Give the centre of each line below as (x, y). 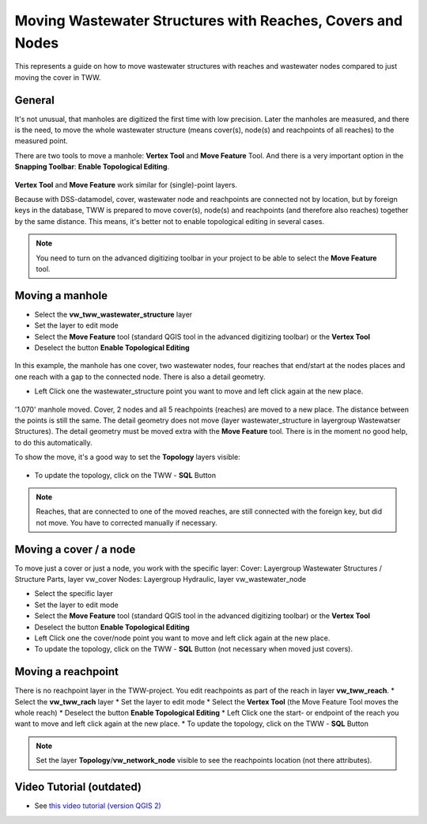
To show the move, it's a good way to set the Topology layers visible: (127, 457)
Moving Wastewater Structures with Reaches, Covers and (209, 21)
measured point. (42, 141)
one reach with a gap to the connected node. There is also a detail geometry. (140, 377)
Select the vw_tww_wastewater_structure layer (113, 314)
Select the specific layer (74, 594)
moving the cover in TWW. (58, 77)
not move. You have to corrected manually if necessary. (127, 522)
